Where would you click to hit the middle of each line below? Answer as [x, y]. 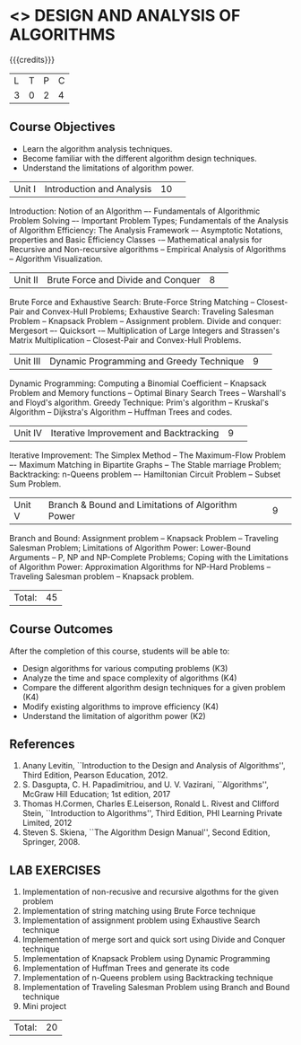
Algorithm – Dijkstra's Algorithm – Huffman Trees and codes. [121, 412]
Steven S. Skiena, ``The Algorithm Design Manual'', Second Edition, [146, 832]
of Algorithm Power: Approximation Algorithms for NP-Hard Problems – [140, 566]
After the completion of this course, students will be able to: [120, 651]
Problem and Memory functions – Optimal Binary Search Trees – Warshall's [148, 392]
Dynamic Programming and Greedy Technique [146, 361]
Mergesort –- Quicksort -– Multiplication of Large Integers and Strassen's [145, 330]
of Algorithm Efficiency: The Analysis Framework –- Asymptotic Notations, [146, 230]
